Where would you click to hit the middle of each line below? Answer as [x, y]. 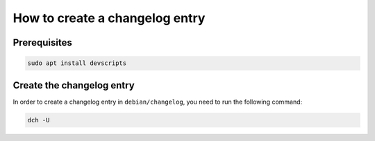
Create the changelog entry [74, 85]
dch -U [39, 120]
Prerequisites [42, 43]
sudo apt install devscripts [77, 63]
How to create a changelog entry [109, 18]
